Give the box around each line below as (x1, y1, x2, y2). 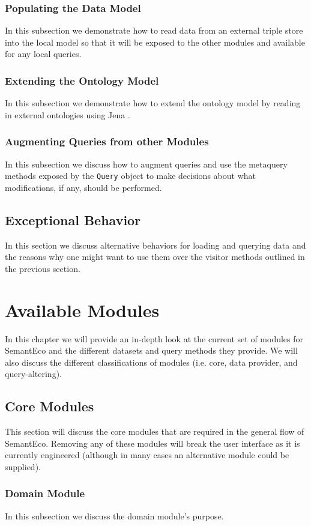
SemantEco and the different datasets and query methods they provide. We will (5, 344, 298, 357)
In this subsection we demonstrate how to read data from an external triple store (5, 24, 303, 37)
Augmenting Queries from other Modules (5, 134, 209, 149)
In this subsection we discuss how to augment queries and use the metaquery (5, 157, 288, 170)
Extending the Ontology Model (5, 73, 159, 88)
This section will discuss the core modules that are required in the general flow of (5, 425, 304, 438)
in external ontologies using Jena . (5, 108, 130, 121)
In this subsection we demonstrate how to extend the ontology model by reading (5, 97, 301, 109)
